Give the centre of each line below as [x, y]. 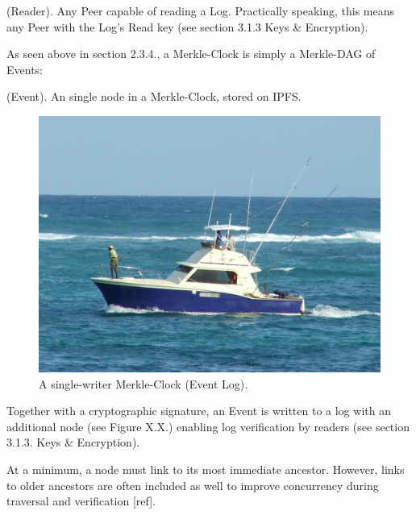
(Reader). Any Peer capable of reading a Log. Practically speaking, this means [201, 10]
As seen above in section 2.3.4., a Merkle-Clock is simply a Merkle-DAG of [191, 54]
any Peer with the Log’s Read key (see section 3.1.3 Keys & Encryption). [187, 26]
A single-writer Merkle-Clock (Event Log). [144, 383]
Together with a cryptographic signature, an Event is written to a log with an [199, 411]
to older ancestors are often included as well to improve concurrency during [193, 485]
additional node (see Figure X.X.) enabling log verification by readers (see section [208, 426]
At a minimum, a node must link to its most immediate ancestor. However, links [206, 469]
